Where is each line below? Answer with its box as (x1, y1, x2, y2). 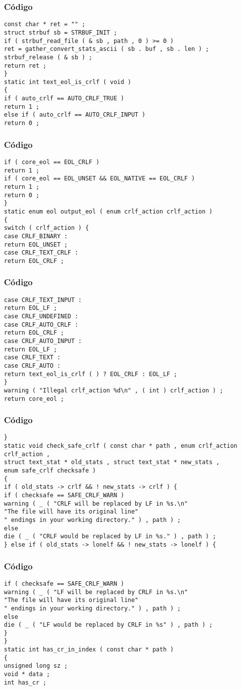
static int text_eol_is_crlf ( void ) (4, 78, 131, 86)
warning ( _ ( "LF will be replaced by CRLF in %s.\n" (4, 588, 188, 596)
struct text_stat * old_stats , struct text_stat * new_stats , (4, 459, 220, 466)
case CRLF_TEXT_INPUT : (4, 296, 82, 303)
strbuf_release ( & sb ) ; (4, 53, 92, 61)
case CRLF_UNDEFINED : (4, 313, 79, 320)
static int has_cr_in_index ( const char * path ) (4, 646, 174, 653)
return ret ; (4, 62, 46, 69)
